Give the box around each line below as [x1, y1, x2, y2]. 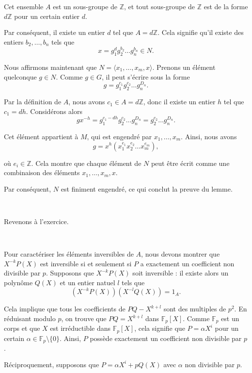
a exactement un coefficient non [140, 258, 235, 268]
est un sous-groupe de [53, 1, 118, 11]
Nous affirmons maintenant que [4, 62, 97, 72]
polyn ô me [4, 277, 33, 287]
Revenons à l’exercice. [4, 216, 69, 226]
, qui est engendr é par [87, 131, 152, 141]
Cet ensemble [4, 1, 44, 11]
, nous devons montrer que [141, 249, 220, 259]
